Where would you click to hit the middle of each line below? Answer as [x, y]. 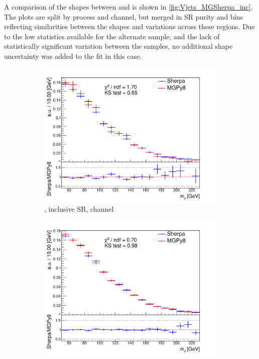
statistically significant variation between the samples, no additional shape [118, 46]
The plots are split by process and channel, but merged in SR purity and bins [123, 16]
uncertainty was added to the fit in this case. [73, 56]
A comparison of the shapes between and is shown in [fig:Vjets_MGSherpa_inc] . [128, 7]
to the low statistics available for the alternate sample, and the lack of [112, 36]
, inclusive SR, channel [79, 209]
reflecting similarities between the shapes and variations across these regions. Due [129, 26]
